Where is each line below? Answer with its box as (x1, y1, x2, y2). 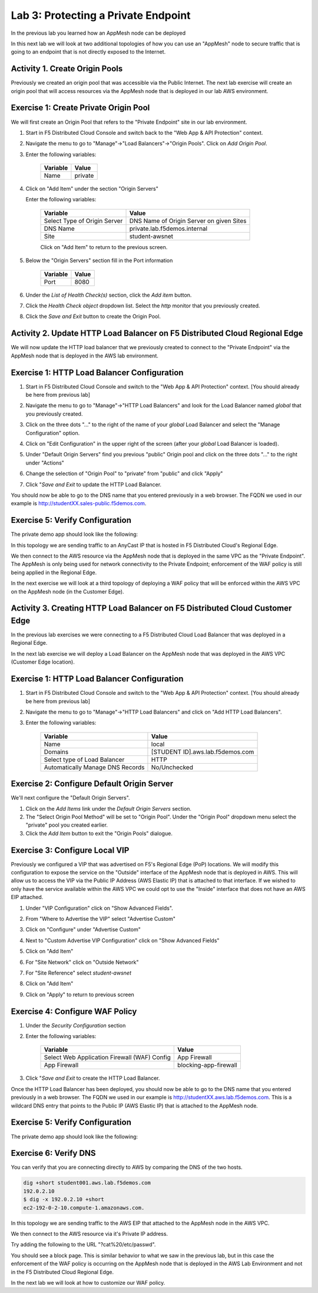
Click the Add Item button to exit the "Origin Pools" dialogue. (25, 830, 173, 837)
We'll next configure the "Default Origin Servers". (11, 794, 130, 801)
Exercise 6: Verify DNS (11, 1148, 97, 1158)
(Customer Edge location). (11, 658, 75, 665)
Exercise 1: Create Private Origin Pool (11, 103, 150, 113)
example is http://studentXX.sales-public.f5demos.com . (11, 500, 147, 507)
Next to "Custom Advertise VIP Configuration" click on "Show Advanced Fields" (25, 937, 220, 944)
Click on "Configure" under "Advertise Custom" (25, 926, 141, 933)
